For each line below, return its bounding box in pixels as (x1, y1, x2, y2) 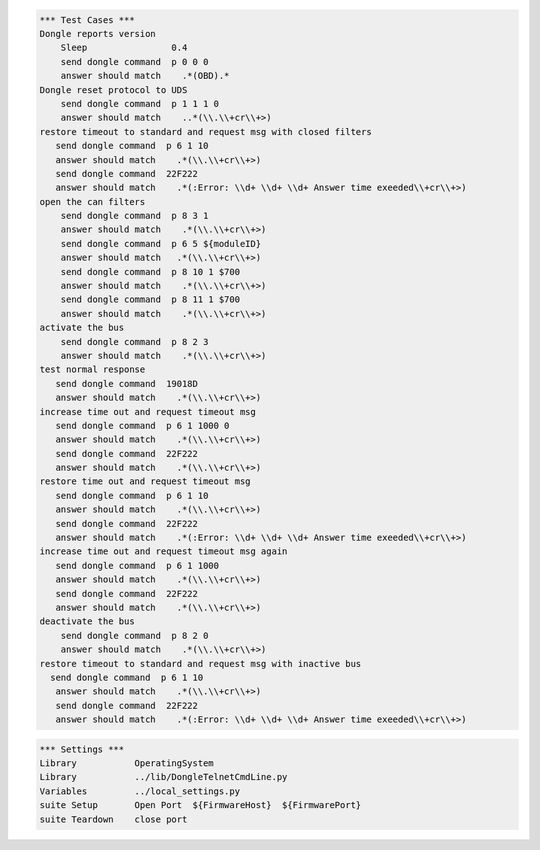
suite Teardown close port (39, 813, 188, 825)
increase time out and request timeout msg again (39, 546, 288, 557)
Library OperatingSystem (39, 758, 214, 769)
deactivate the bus (39, 616, 135, 627)
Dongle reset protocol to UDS (39, 84, 188, 95)
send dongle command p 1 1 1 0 (60, 98, 220, 109)
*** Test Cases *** (39, 14, 135, 25)
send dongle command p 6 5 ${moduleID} (60, 238, 262, 249)
